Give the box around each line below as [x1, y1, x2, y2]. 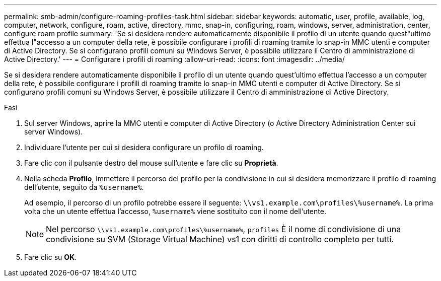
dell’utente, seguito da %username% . [24, 183, 144, 191]
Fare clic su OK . [24, 253, 77, 261]
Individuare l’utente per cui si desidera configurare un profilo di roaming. [24, 143, 264, 152]
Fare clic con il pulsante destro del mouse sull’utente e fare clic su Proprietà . [24, 159, 278, 167]
